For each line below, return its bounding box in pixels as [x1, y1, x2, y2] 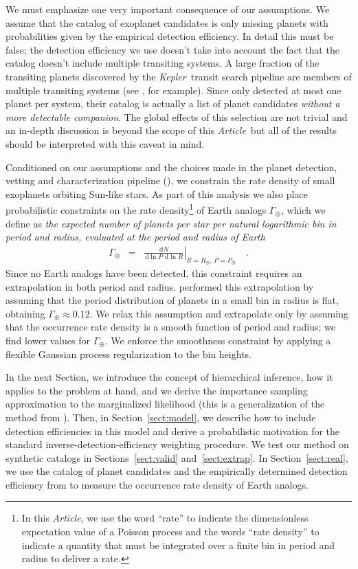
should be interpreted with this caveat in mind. [5, 136, 205, 150]
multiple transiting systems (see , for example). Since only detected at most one [5, 82, 342, 97]
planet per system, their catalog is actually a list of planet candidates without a [5, 96, 340, 111]
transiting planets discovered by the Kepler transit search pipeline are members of [5, 69, 352, 83]
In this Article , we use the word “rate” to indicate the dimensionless [21, 511, 309, 525]
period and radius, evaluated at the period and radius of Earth [5, 230, 265, 244]
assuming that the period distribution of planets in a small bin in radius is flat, [5, 293, 339, 307]
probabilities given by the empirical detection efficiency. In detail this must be [5, 29, 334, 43]
